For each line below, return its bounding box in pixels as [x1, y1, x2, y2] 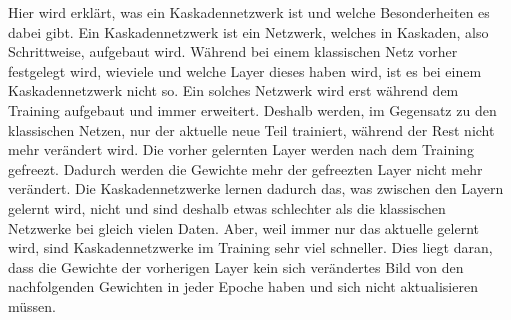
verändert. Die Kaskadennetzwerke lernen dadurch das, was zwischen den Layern [8, 178, 504, 199]
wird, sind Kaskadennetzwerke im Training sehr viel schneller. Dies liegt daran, [8, 237, 493, 258]
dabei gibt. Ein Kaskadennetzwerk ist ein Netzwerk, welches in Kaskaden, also [8, 21, 489, 42]
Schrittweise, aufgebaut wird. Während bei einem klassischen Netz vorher [8, 41, 458, 62]
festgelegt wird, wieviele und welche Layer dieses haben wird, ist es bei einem [8, 60, 482, 81]
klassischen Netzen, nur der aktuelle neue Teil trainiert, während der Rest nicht [8, 119, 495, 140]
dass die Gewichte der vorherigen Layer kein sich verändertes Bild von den [8, 256, 464, 277]
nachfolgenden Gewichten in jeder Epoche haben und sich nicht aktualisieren [8, 276, 478, 297]
